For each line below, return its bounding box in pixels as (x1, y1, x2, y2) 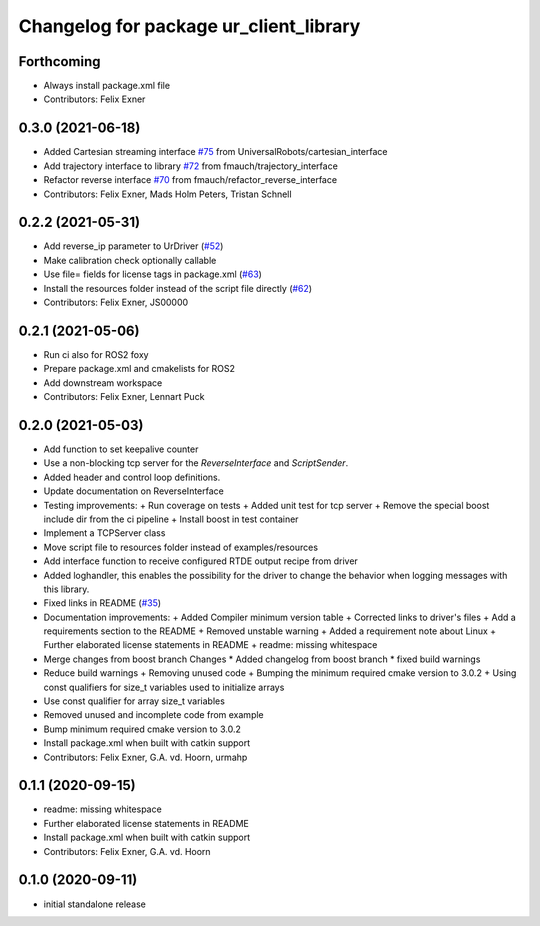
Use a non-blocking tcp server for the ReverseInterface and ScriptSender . (43, 457, 349, 469)
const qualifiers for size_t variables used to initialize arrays (43, 681, 285, 693)
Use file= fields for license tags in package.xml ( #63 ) (43, 268, 262, 280)
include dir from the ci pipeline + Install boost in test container (43, 513, 299, 525)
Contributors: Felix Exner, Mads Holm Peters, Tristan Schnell (43, 188, 292, 200)
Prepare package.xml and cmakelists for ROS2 (43, 363, 235, 375)
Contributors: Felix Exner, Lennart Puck (43, 391, 205, 403)
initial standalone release (43, 898, 147, 910)
